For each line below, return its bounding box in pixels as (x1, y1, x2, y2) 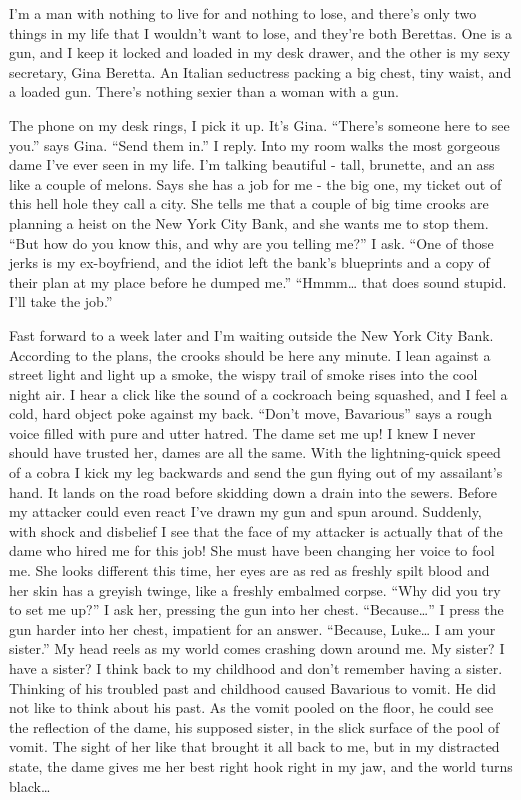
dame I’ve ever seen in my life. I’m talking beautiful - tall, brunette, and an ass (9, 154, 495, 175)
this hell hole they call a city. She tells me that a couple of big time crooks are (9, 193, 489, 214)
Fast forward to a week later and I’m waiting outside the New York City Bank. (9, 324, 494, 345)
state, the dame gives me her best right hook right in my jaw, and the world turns (9, 755, 513, 776)
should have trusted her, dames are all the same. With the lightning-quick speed (9, 442, 501, 463)
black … (9, 775, 51, 796)
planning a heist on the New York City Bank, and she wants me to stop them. (9, 212, 489, 233)
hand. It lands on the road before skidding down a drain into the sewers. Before (9, 481, 497, 502)
